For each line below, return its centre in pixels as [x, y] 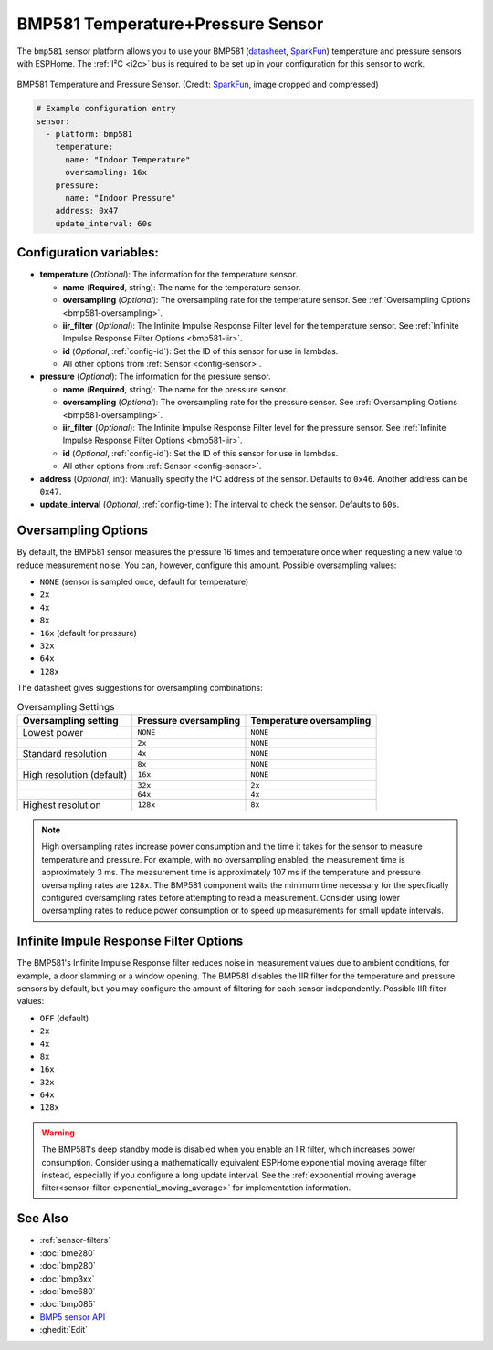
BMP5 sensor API [73, 1317]
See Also [42, 1219]
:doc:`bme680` [68, 1291]
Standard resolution [65, 753]
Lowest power [53, 732]
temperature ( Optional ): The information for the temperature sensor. [169, 275]
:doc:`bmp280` [68, 1266]
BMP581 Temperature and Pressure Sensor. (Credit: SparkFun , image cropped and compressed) [198, 84]
